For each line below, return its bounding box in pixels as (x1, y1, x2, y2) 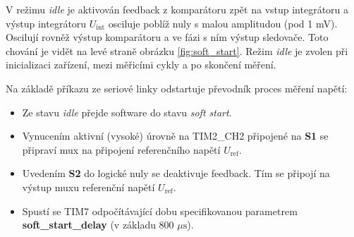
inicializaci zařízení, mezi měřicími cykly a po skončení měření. (6, 57, 276, 72)
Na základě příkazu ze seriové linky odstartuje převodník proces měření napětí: (6, 80, 348, 95)
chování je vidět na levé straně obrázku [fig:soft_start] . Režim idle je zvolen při (6, 43, 348, 58)
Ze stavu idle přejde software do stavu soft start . (22, 104, 232, 119)
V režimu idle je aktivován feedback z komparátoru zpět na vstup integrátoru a (6, 2, 349, 16)
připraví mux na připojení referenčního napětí (22, 142, 221, 157)
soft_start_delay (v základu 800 (22, 217, 174, 232)
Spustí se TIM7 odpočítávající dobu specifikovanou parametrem (22, 203, 298, 218)
